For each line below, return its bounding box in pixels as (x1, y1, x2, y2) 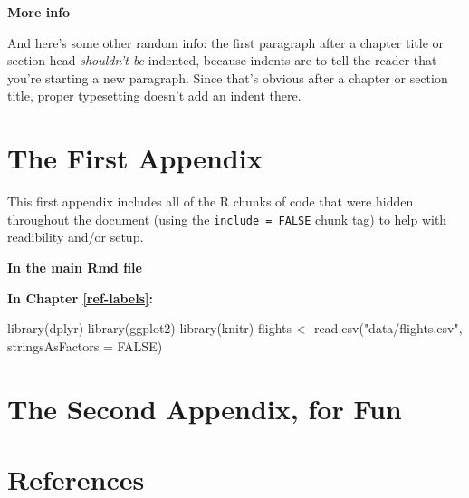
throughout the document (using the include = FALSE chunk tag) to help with (7, 209, 447, 228)
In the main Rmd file (7, 257, 142, 276)
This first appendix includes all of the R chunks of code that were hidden (7, 192, 414, 211)
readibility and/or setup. (7, 227, 144, 246)
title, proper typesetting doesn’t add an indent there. (7, 86, 301, 105)
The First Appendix (7, 139, 263, 177)
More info (7, 3, 71, 21)
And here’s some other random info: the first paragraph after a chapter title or (7, 33, 445, 52)
